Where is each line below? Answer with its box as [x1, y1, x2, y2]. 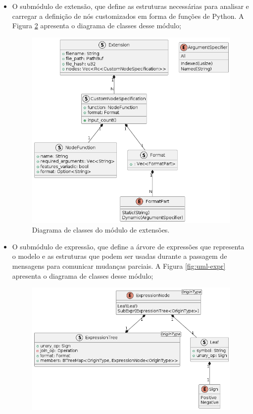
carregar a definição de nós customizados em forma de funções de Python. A [12, 10, 244, 21]
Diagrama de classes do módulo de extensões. [32, 225, 170, 235]
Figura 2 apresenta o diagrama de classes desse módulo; [12, 20, 181, 31]
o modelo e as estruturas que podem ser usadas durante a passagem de [12, 251, 227, 261]
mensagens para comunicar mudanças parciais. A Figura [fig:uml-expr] [12, 261, 226, 271]
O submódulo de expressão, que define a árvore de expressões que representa [12, 241, 245, 251]
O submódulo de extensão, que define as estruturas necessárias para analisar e [12, 1, 249, 11]
